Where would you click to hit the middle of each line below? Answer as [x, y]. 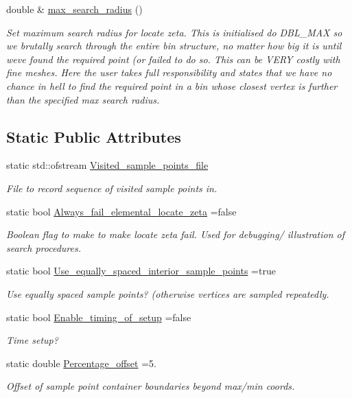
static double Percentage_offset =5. [81, 363]
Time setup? [32, 340]
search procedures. [44, 247]
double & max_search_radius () [74, 9]
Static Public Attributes [94, 136]
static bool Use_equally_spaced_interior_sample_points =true [141, 271]
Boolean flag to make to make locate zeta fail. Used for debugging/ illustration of [175, 234]
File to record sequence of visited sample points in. [112, 188]
